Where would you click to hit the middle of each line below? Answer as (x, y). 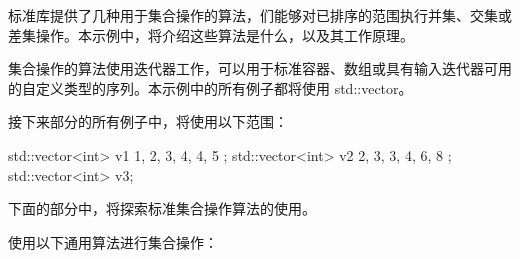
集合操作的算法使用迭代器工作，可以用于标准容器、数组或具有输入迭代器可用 (260, 68)
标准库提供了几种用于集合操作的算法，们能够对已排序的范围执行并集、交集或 (260, 15)
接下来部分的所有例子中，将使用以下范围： (148, 121)
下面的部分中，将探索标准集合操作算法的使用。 (162, 208)
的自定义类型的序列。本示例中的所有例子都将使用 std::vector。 (210, 87)
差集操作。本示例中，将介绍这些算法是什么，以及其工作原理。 (211, 34)
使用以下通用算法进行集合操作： (113, 241)
